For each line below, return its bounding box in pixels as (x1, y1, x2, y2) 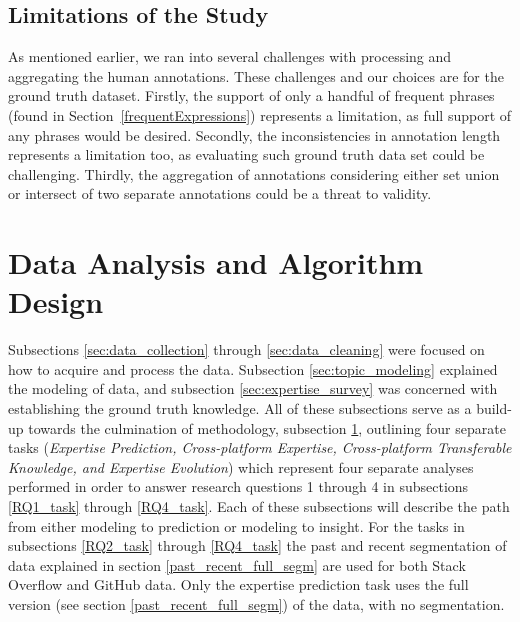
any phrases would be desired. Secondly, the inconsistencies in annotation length (8, 124, 501, 145)
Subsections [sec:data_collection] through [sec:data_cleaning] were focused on (8, 339, 485, 360)
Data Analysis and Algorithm (8, 242, 424, 283)
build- (476, 398, 512, 419)
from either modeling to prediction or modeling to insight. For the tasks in (8, 515, 465, 536)
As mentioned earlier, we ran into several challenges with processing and (8, 46, 452, 67)
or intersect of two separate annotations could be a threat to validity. (8, 183, 432, 204)
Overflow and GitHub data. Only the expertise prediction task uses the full (8, 574, 469, 595)
